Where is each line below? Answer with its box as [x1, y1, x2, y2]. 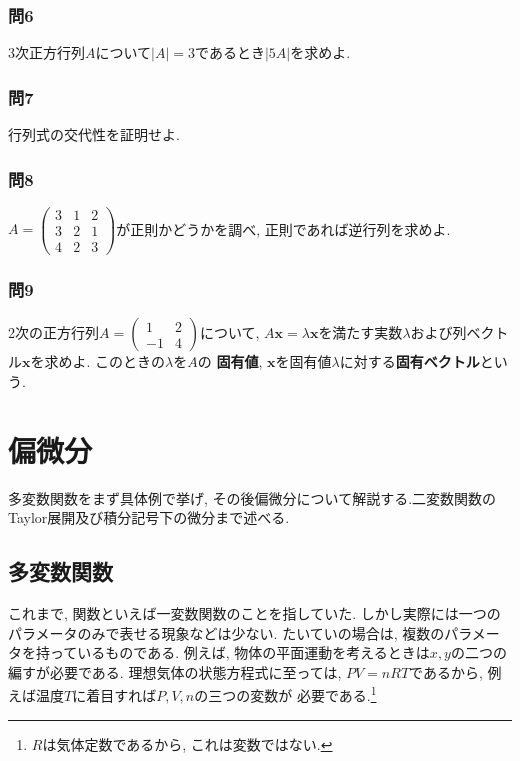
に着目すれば [72, 684, 157, 705]
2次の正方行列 [8, 322, 99, 343]
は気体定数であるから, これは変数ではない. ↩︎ [42, 733, 333, 754]
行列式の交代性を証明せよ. [8, 124, 180, 145]
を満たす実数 [318, 322, 403, 343]
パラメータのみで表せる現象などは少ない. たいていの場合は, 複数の [8, 622, 445, 643]
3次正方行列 [8, 42, 85, 63]
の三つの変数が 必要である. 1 [194, 682, 377, 705]
